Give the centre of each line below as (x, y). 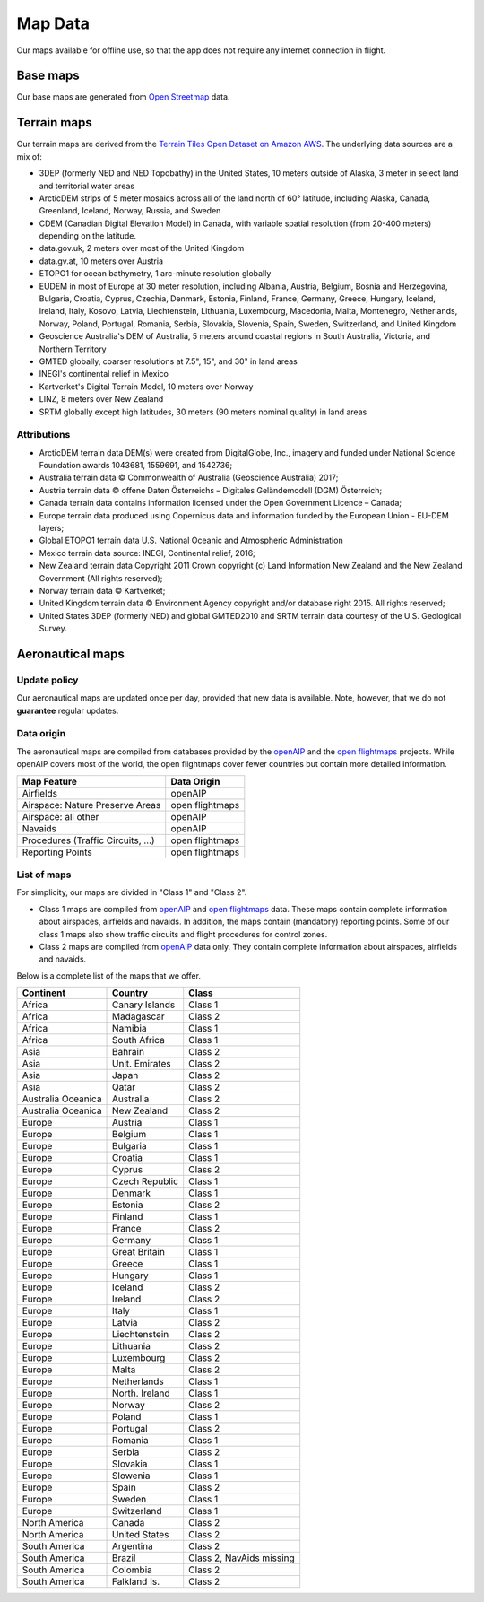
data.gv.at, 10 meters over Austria (101, 261)
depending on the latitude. (87, 236)
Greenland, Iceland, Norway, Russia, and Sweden (130, 211)
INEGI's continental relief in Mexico (104, 374)
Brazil (124, 1558)
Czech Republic (146, 1181)
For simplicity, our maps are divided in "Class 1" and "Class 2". (132, 892)
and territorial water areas (86, 186)
